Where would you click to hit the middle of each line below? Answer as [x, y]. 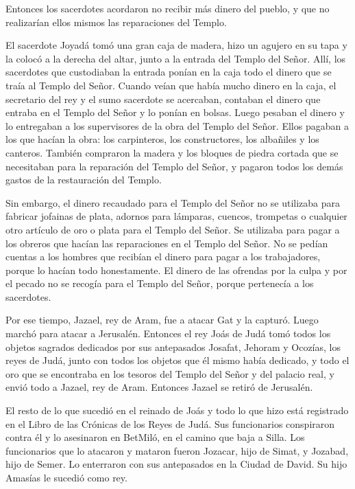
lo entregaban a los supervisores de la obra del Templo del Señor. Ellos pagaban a [177, 125]
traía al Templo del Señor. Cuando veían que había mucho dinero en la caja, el [171, 85]
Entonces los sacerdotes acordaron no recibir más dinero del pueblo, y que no [168, 8]
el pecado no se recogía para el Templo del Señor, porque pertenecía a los [160, 283]
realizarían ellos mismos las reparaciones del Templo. [116, 22]
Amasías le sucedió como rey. [66, 477]
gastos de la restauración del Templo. [84, 180]
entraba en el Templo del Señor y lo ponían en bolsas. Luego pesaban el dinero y [175, 112]
